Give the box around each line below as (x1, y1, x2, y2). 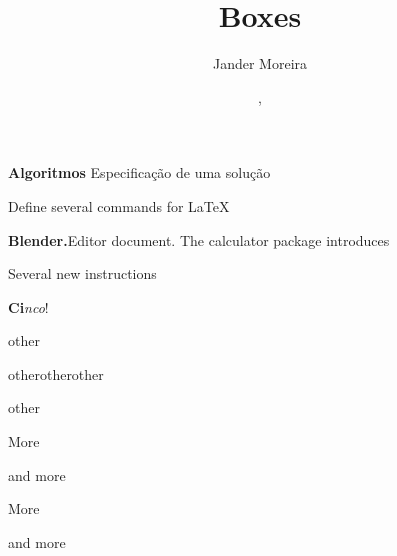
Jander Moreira (212, 53, 308, 74)
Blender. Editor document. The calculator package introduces (8, 229, 390, 250)
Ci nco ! (8, 296, 49, 317)
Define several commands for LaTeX (8, 195, 230, 216)
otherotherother (8, 363, 104, 384)
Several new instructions (8, 263, 157, 284)
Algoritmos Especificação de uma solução (8, 162, 271, 183)
